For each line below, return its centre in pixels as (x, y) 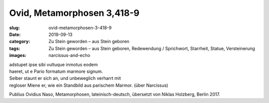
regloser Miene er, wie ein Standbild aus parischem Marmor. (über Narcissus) (89, 85)
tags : (15, 48)
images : (18, 55)
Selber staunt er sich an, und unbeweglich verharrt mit (65, 78)
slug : (14, 28)
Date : (15, 34)
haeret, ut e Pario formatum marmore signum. (56, 71)
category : (20, 42)
